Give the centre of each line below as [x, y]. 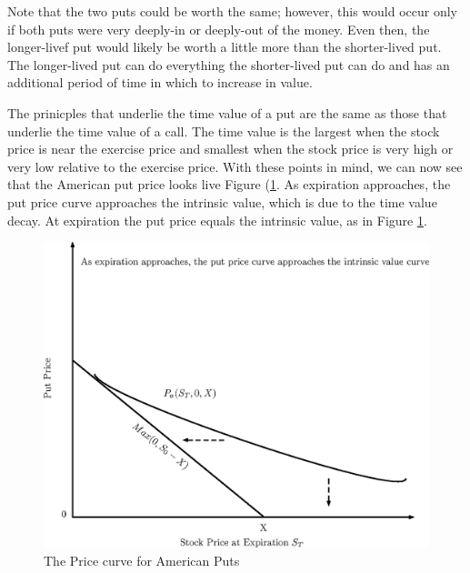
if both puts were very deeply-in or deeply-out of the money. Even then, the [219, 29]
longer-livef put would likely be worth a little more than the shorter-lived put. [225, 47]
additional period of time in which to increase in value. [160, 82]
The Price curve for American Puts [142, 560]
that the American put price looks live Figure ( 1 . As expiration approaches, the [229, 184]
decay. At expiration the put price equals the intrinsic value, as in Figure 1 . [217, 220]
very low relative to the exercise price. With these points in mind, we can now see [235, 166]
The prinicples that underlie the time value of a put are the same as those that [227, 112]
